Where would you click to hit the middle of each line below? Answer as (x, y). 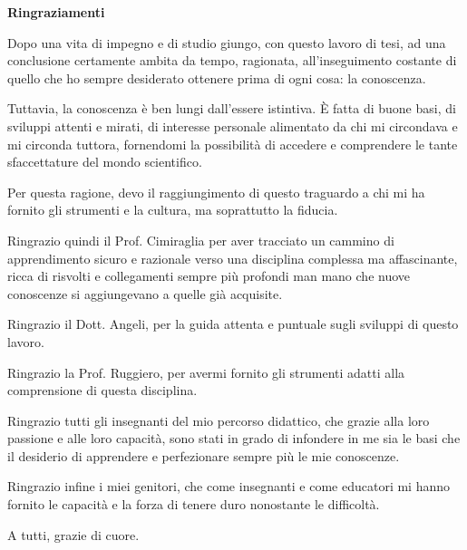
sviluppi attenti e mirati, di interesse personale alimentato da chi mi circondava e (233, 125)
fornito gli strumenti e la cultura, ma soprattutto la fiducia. (173, 210)
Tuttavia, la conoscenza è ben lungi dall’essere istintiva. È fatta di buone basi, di (232, 108)
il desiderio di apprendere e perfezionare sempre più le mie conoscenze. (204, 455)
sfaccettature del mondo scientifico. (105, 162)
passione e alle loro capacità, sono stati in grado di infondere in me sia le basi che (234, 438)
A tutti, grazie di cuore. (73, 534)
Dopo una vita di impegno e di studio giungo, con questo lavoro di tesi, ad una (227, 42)
